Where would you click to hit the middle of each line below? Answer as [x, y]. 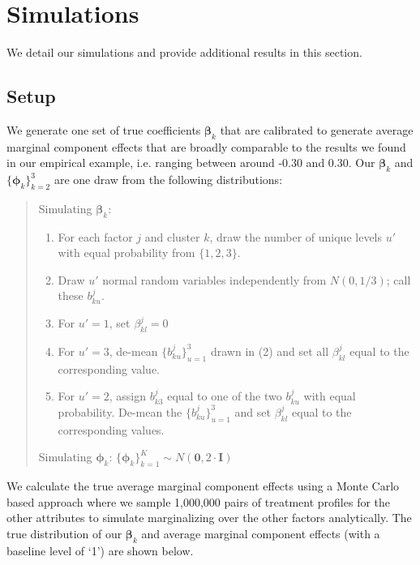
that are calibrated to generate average [317, 129]
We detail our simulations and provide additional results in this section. [184, 52]
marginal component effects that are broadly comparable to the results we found [206, 146]
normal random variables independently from [214, 279]
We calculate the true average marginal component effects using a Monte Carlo [203, 486]
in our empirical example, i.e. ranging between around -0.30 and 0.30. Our [191, 163]
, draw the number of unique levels [296, 236]
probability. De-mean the [120, 411]
